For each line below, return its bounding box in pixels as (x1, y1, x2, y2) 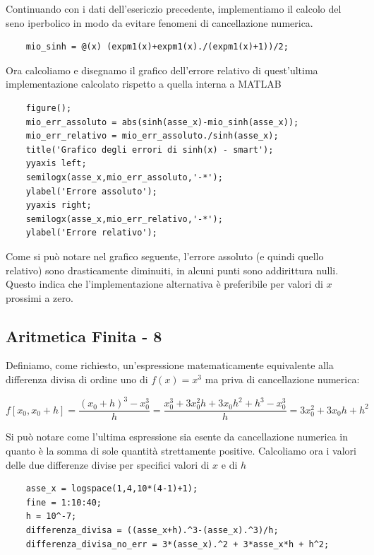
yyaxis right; (25, 200, 92, 211)
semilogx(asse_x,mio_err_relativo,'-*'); (25, 214, 223, 224)
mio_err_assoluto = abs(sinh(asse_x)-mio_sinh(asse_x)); (25, 117, 299, 127)
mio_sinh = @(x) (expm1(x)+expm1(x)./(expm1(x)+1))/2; (25, 42, 289, 52)
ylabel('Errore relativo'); (25, 228, 157, 238)
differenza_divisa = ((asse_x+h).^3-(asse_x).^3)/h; (25, 525, 279, 535)
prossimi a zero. (6, 290, 73, 305)
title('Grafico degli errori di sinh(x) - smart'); (25, 144, 274, 155)
